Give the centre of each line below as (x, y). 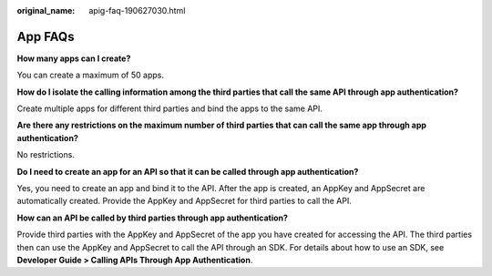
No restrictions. (46, 155)
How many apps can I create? (74, 58)
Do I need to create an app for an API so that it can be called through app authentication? (188, 171)
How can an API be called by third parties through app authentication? (153, 218)
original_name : (46, 10)
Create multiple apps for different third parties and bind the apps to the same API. (170, 108)
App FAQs (46, 36)
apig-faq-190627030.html (137, 10)
